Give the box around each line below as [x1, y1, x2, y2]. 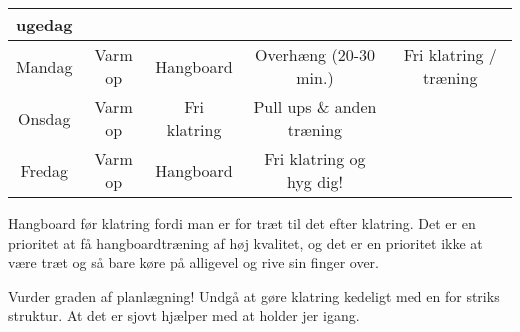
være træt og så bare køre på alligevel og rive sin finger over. [8, 252, 379, 273]
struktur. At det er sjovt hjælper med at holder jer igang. [8, 305, 360, 326]
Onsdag [17, 106, 71, 130]
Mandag [16, 54, 73, 78]
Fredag [20, 158, 68, 182]
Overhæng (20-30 [254, 43, 375, 66]
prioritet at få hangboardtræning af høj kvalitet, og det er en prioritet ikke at [8, 232, 483, 253]
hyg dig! [286, 170, 343, 193]
